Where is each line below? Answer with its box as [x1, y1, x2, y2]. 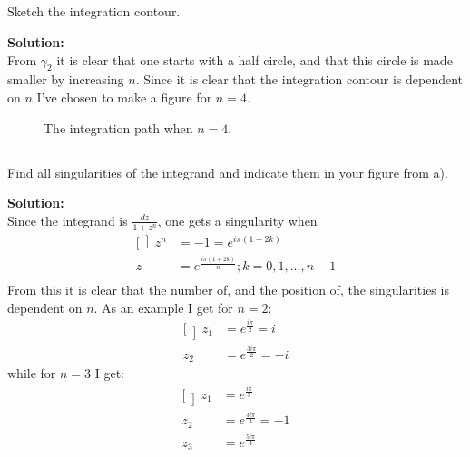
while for [7, 364, 56, 383]
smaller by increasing [7, 70, 124, 89]
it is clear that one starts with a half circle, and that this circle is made [56, 50, 453, 69]
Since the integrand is [7, 210, 128, 229]
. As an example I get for [93, 297, 233, 316]
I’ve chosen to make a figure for [36, 87, 212, 106]
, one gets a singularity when [157, 210, 318, 229]
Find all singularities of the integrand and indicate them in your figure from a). [7, 162, 448, 181]
